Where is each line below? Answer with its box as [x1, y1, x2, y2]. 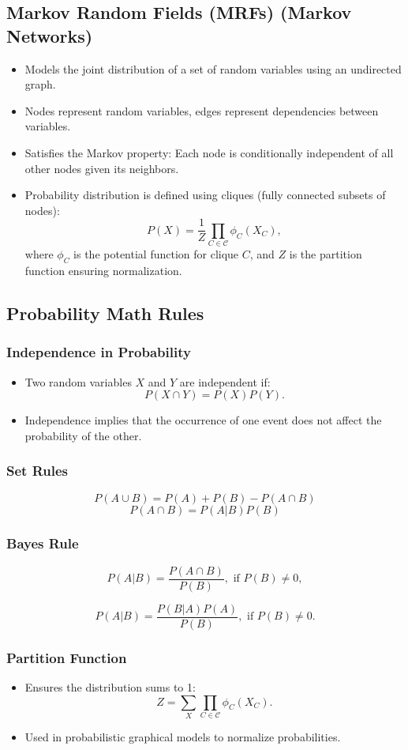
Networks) [6, 23, 93, 47]
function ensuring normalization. [24, 262, 182, 278]
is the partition [289, 246, 362, 262]
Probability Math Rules [6, 300, 204, 325]
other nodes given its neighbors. [24, 160, 179, 176]
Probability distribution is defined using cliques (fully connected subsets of [24, 187, 386, 203]
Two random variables [24, 373, 132, 390]
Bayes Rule [6, 533, 79, 553]
